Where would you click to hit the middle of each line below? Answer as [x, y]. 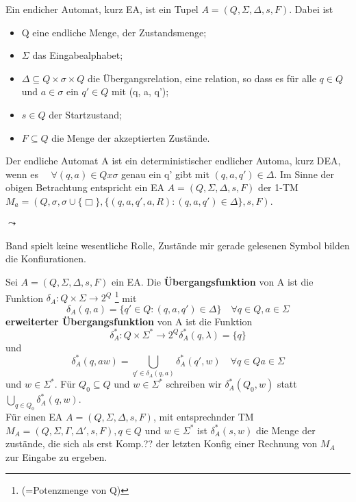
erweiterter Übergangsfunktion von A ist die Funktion [129, 321]
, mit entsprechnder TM [203, 417]
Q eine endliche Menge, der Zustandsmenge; [114, 32]
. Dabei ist [311, 9]
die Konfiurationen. [46, 259]
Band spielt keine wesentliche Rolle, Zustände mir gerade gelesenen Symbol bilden [178, 245]
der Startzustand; [85, 114]
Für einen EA [34, 417]
